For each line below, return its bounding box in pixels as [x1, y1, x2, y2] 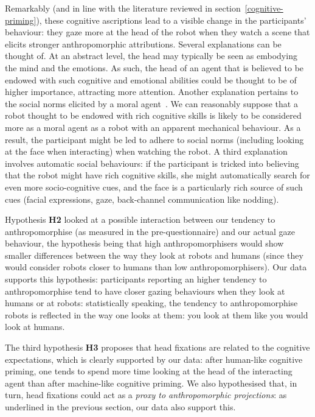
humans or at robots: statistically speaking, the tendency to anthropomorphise [5, 296, 298, 309]
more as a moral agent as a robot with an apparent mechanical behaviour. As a [5, 121, 301, 133]
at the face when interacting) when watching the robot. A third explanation [5, 145, 288, 158]
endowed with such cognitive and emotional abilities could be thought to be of [5, 73, 297, 86]
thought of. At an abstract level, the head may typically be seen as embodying [5, 49, 297, 62]
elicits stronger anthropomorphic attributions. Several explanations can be [5, 37, 282, 50]
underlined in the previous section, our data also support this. [5, 401, 236, 413]
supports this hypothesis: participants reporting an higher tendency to [5, 273, 267, 286]
